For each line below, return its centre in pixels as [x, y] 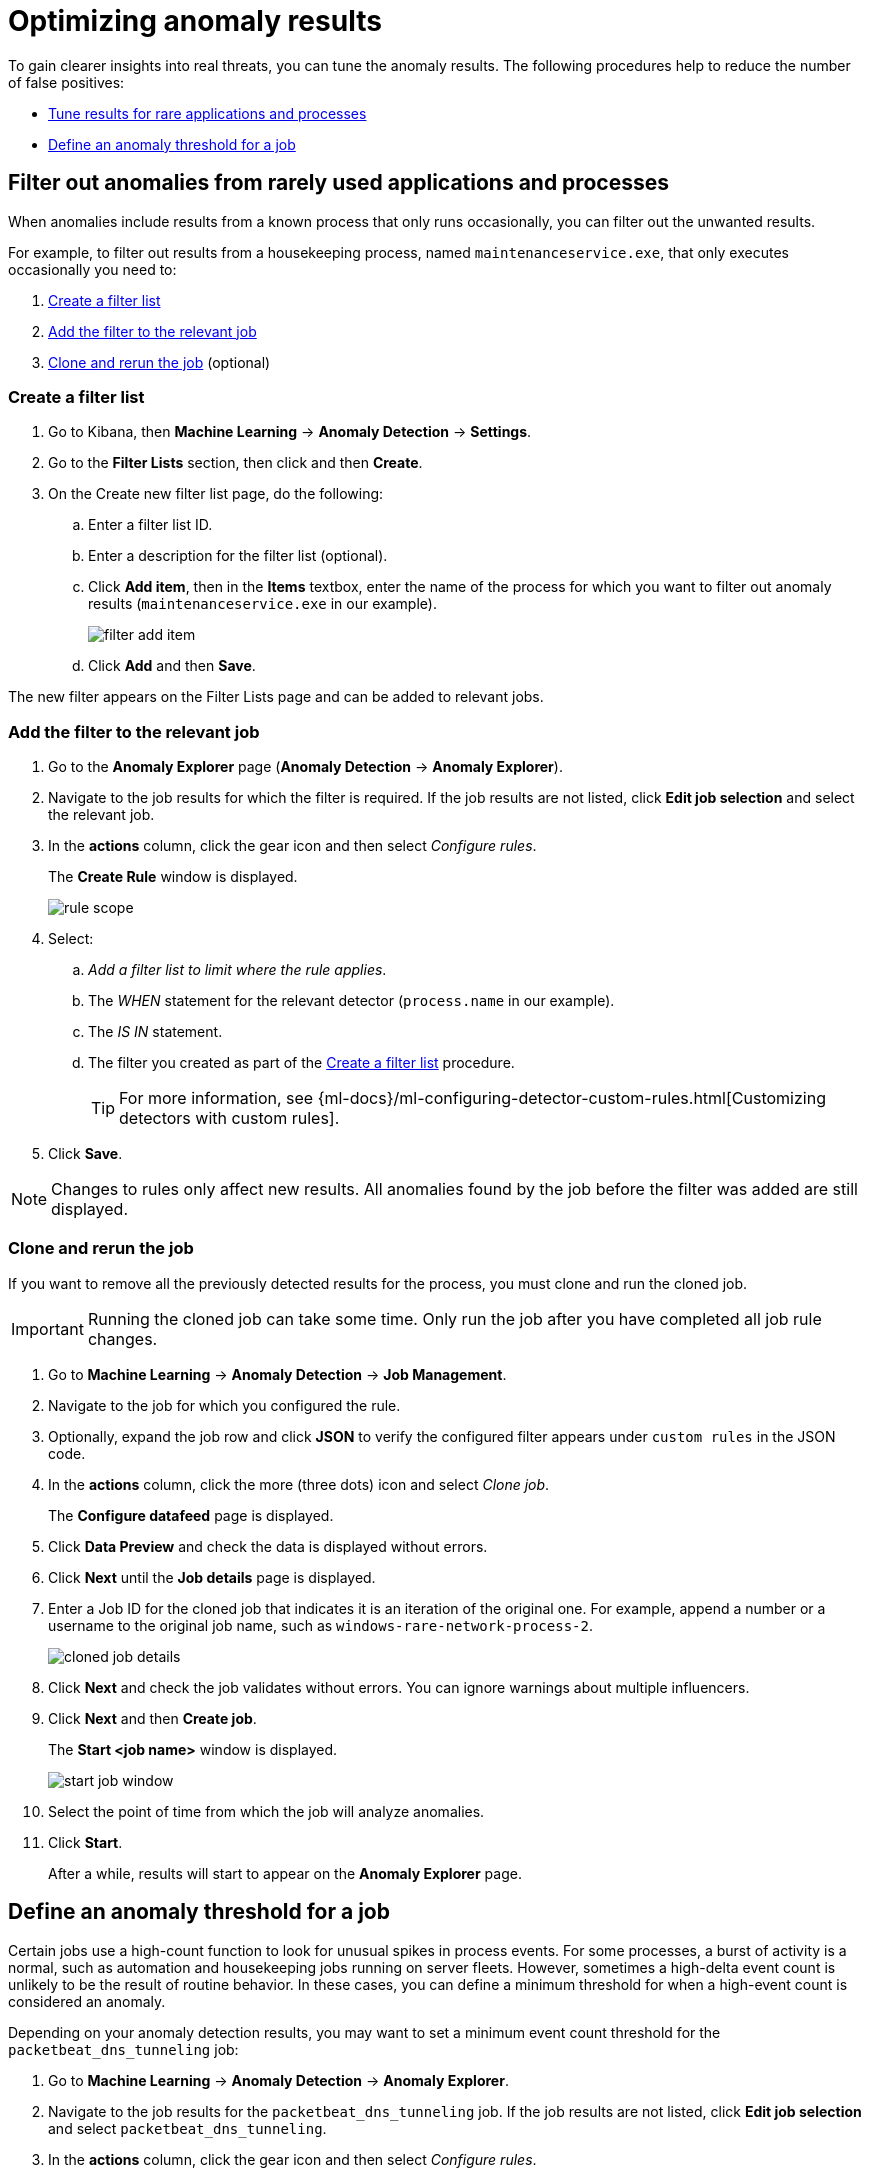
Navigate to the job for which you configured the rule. [224, 1405]
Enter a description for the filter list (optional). [238, 556]
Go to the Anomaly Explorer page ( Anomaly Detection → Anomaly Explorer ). [305, 767]
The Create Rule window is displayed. [173, 877]
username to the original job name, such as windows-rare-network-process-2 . [320, 1625]
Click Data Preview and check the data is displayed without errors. [268, 1546]
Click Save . [85, 1154]
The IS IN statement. [155, 1032]
